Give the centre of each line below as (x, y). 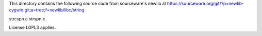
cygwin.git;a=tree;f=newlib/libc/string (47, 10)
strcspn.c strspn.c (27, 18)
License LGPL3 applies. (33, 27)
